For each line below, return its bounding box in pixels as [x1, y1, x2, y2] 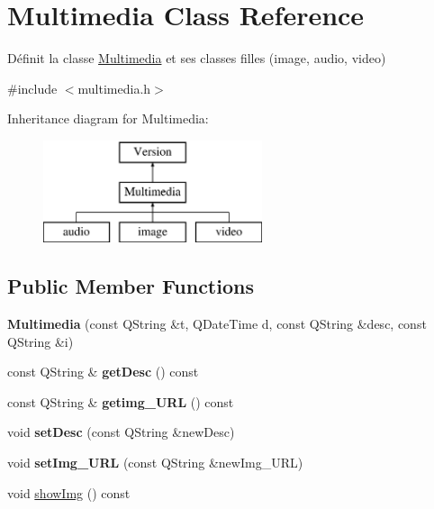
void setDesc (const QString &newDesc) [7, 423, 235, 441]
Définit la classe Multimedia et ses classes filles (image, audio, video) [7, 49, 386, 68]
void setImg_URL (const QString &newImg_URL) [7, 453, 303, 472]
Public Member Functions [7, 272, 254, 300]
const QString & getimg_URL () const [7, 392, 234, 411]
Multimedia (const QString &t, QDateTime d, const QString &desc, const [7, 314, 427, 333]
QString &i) [7, 332, 74, 350]
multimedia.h [77, 78, 151, 97]
